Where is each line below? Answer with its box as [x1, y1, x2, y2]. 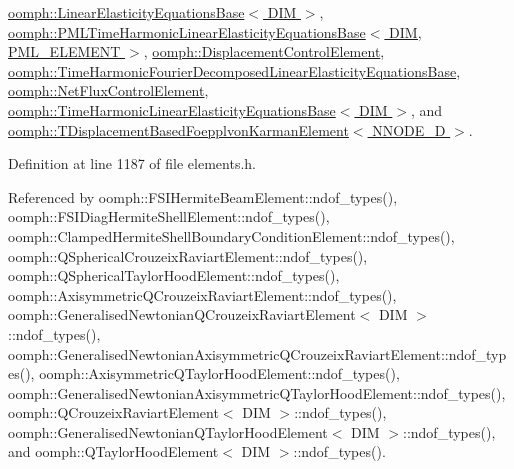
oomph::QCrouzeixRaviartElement [8, 402, 219, 423]
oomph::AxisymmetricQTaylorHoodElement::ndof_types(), [39, 363, 400, 384]
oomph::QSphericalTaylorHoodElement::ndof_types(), [8, 265, 340, 286]
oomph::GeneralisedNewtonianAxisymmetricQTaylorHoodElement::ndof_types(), [8, 382, 506, 403]
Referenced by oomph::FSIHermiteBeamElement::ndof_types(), [8, 186, 398, 207]
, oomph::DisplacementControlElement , [143, 41, 385, 62]
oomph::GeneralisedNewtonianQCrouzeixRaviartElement [8, 304, 356, 325]
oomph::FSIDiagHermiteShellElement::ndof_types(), [8, 206, 330, 227]
